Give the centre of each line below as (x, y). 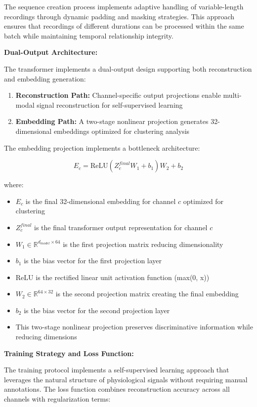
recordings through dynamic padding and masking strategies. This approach (119, 16)
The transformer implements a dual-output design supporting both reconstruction (128, 68)
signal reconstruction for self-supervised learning (110, 104)
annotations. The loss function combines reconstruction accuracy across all (117, 389)
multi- (232, 95)
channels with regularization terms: (57, 399)
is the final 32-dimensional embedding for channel (101, 201)
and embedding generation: (45, 78)
